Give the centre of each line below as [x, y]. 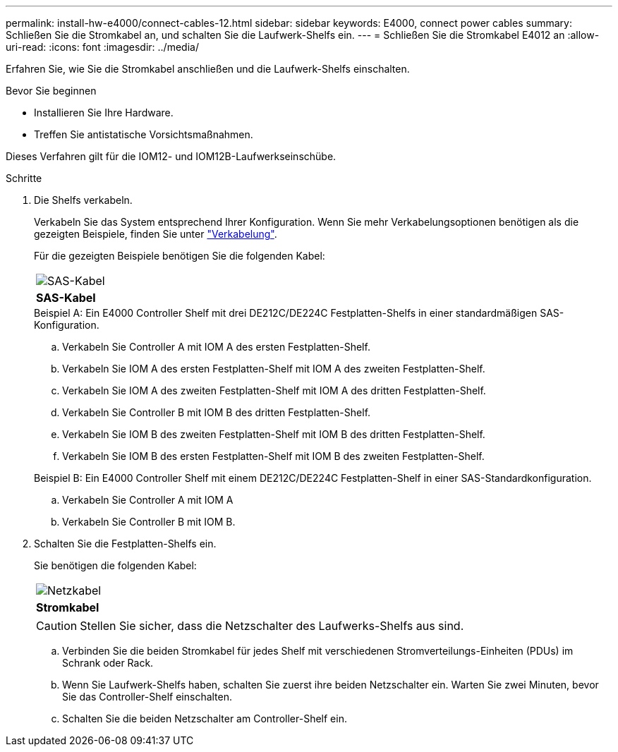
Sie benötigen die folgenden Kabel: [115, 565]
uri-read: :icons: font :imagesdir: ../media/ [102, 47]
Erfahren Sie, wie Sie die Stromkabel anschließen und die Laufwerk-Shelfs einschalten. [208, 69]
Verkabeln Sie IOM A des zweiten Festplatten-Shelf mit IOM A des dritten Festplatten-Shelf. [274, 390]
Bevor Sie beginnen [51, 91]
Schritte [24, 178]
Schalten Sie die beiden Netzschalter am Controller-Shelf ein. [205, 718]
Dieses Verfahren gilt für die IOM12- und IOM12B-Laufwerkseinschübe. [171, 156]
